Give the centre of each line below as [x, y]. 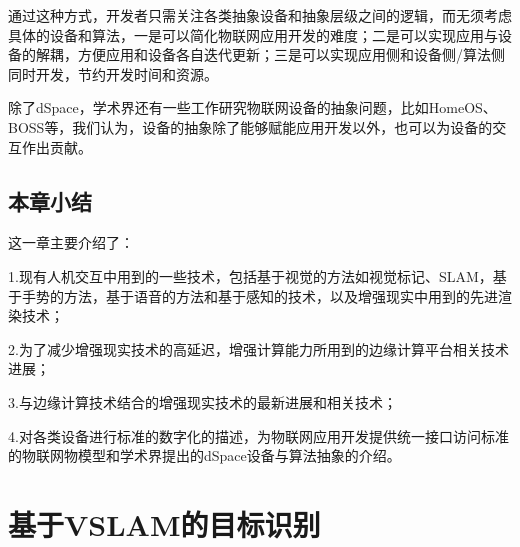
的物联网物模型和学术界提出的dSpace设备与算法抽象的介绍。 [204, 455]
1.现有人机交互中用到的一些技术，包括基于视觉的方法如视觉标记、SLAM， [250, 275]
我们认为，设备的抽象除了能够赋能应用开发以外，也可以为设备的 [282, 126]
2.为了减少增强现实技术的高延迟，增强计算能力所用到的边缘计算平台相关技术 [258, 348]
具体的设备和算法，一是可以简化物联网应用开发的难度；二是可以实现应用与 [253, 34]
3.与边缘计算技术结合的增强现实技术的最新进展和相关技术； [202, 401]
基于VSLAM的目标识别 [164, 523]
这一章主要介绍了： [71, 242]
